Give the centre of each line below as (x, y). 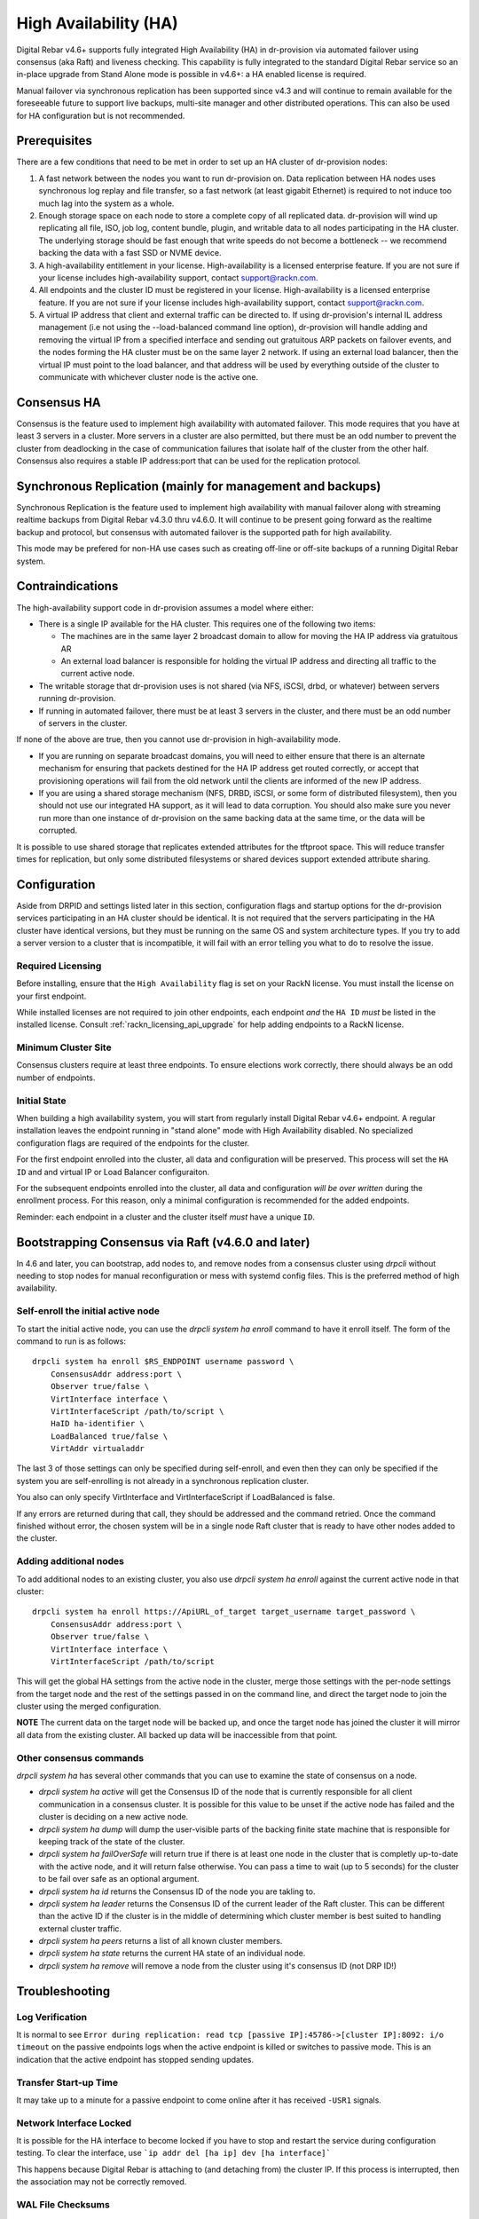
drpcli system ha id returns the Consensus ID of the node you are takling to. (177, 1891)
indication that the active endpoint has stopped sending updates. (135, 2059)
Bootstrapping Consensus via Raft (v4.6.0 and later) (163, 1242)
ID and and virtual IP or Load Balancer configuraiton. (113, 1172)
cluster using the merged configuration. (89, 1706)
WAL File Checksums (63, 2204)
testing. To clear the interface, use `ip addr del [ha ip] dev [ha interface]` (174, 2153)
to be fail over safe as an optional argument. (119, 1879)
